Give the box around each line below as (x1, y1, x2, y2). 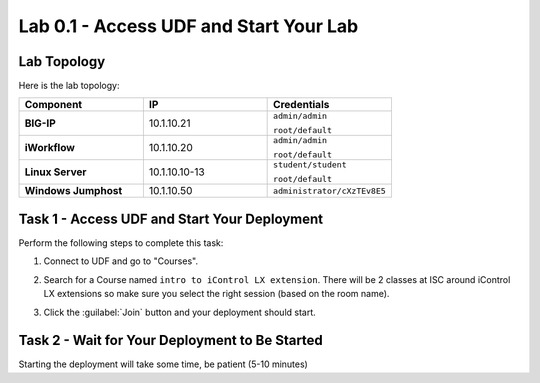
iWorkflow (24, 141, 75, 155)
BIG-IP (24, 116, 57, 130)
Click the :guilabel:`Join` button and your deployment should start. (43, 306, 317, 318)
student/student (273, 160, 347, 170)
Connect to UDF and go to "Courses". (43, 255, 199, 267)
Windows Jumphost (24, 184, 123, 198)
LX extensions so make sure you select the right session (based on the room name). (43, 288, 390, 300)
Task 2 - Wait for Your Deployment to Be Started (18, 332, 324, 349)
